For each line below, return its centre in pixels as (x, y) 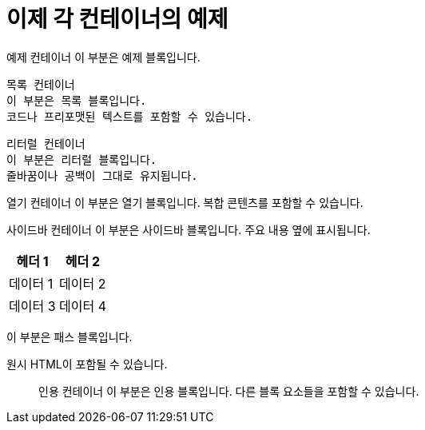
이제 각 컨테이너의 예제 (117, 19)
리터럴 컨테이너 (46, 143)
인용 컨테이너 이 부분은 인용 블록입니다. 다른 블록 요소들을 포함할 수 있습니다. (229, 391)
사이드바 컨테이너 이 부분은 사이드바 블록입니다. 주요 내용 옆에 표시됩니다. (189, 229)
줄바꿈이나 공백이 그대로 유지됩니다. (102, 175)
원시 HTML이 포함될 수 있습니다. (87, 364)
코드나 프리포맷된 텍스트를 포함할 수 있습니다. (130, 116)
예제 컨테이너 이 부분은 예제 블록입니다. (103, 57)
